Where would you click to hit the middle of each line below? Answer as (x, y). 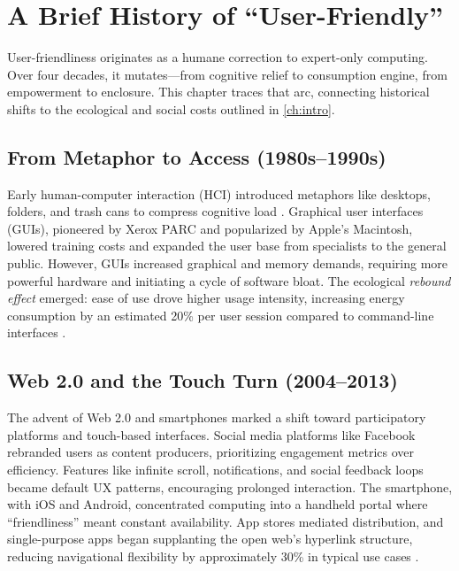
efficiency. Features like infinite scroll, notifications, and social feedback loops (215, 470)
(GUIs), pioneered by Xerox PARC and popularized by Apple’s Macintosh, (210, 228)
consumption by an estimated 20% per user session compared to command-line (221, 315)
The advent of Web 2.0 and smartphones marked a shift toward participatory (217, 417)
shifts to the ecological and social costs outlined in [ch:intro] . (171, 108)
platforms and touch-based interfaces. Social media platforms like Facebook (211, 434)
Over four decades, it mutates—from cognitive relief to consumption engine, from (227, 74)
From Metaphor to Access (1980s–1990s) (197, 156)
